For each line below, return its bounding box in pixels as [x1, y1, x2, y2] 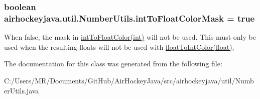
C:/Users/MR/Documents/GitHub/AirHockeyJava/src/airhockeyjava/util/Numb [4, 75, 254, 85]
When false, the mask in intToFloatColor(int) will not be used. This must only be [4, 32, 256, 42]
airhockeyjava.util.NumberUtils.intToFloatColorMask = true [4, 12, 255, 24]
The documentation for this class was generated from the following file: [4, 58, 222, 69]
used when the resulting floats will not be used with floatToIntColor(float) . [4, 41, 234, 52]
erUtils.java [4, 85, 39, 95]
